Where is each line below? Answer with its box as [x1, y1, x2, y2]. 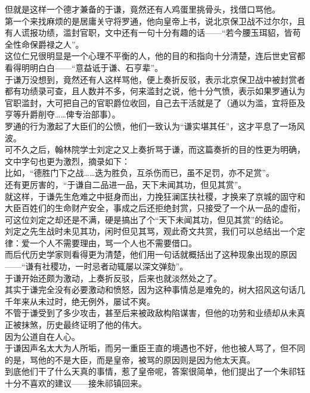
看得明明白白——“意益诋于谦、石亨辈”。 [5, 61, 163, 73]
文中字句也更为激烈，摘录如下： [5, 154, 130, 167]
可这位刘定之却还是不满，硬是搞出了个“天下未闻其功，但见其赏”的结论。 [5, 213, 289, 225]
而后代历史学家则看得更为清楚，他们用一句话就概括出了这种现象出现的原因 [5, 248, 297, 261]
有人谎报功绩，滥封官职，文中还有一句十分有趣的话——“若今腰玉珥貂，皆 [5, 26, 293, 39]
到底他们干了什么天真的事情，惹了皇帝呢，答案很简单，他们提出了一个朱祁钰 [5, 365, 305, 377]
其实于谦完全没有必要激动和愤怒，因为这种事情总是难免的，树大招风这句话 [5, 283, 297, 296]
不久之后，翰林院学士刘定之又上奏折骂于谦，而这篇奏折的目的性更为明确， [13, 143, 305, 156]
